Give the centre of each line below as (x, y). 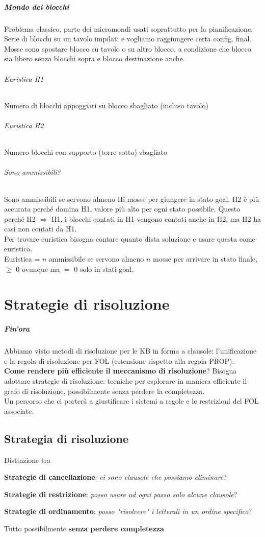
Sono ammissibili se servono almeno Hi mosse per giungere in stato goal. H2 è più (132, 199)
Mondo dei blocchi (37, 6)
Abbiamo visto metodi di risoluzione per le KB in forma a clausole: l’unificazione (130, 351)
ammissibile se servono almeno (97, 259)
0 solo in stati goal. (104, 268)
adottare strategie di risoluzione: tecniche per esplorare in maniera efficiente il (126, 380)
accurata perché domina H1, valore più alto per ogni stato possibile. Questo (122, 209)
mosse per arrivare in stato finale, (205, 259)
